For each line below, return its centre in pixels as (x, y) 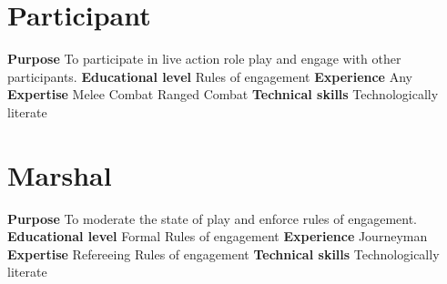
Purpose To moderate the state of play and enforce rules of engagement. (213, 218)
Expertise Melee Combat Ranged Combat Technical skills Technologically (223, 94)
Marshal (60, 174)
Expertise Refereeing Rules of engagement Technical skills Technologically (223, 254)
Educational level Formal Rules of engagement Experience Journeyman (218, 236)
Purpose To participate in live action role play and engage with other (204, 59)
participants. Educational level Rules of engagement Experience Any (210, 76)
